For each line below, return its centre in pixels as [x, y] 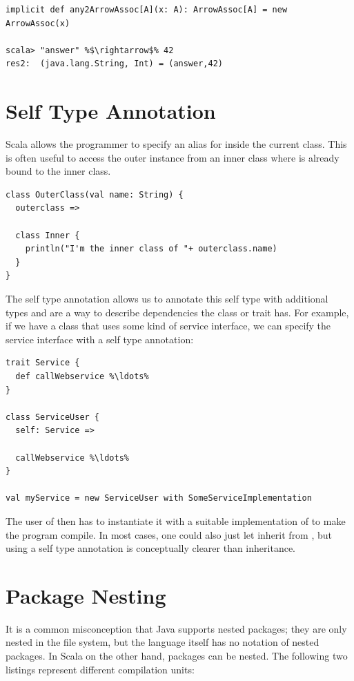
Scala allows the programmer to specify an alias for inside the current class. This [176, 144]
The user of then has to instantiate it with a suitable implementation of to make [176, 520]
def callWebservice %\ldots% [82, 376]
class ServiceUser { [53, 417]
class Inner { [48, 235]
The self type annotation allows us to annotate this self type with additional [167, 299]
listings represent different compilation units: [100, 669]
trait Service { [43, 363]
